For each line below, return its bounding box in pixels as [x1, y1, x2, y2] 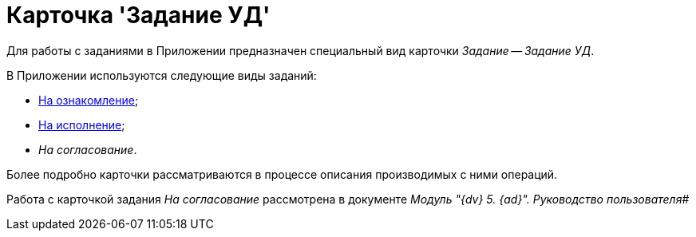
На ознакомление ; [38, 93, 139, 107]
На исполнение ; [38, 117, 125, 132]
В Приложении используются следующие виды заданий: [6, 68, 317, 82]
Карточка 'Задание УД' [6, 2, 271, 29]
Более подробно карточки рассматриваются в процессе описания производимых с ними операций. [6, 167, 558, 181]
